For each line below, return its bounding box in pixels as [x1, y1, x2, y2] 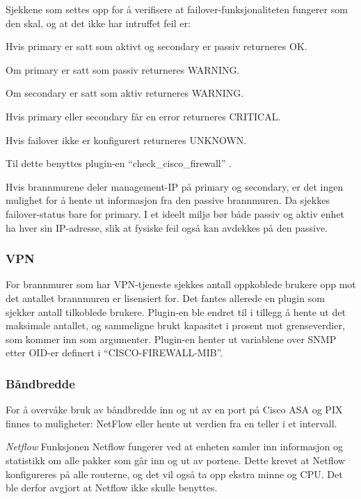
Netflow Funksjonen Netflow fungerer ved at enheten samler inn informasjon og [6, 439, 344, 454]
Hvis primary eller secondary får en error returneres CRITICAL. [6, 109, 281, 123]
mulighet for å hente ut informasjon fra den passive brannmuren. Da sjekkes [6, 193, 330, 207]
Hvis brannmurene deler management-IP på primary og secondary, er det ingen [6, 179, 344, 193]
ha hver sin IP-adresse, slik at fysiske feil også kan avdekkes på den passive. [6, 220, 328, 235]
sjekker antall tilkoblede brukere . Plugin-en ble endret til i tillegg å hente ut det [6, 304, 346, 319]
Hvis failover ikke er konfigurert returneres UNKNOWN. [6, 132, 247, 147]
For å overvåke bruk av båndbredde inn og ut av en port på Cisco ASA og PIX [6, 402, 343, 417]
